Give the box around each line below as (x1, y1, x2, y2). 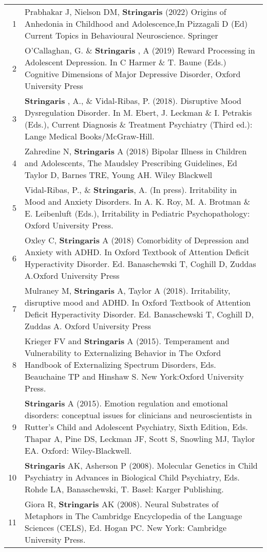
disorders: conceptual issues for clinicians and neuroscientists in (25, 409, 252, 421)
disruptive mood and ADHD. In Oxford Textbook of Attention (25, 296, 251, 308)
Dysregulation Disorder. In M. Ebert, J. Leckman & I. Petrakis (25, 106, 252, 118)
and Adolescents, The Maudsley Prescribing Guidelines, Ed (25, 157, 238, 169)
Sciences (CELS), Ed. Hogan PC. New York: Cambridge (25, 522, 227, 533)
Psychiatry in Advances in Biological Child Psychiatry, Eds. (25, 471, 240, 483)
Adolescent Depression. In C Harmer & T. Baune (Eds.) (25, 56, 226, 68)
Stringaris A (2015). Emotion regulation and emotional (25, 397, 228, 409)
